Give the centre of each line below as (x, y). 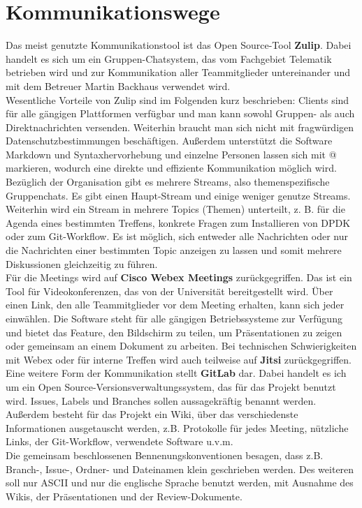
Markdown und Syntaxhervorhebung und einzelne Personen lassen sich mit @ (171, 154)
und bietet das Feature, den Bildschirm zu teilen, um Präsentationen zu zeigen (174, 332)
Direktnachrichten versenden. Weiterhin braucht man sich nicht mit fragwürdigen (180, 127)
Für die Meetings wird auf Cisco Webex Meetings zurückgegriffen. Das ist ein (179, 277)
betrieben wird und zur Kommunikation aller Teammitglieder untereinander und (178, 72)
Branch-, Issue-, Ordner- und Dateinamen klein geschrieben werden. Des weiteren (180, 469)
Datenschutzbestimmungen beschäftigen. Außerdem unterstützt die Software (169, 141)
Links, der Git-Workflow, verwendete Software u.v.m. (120, 441)
